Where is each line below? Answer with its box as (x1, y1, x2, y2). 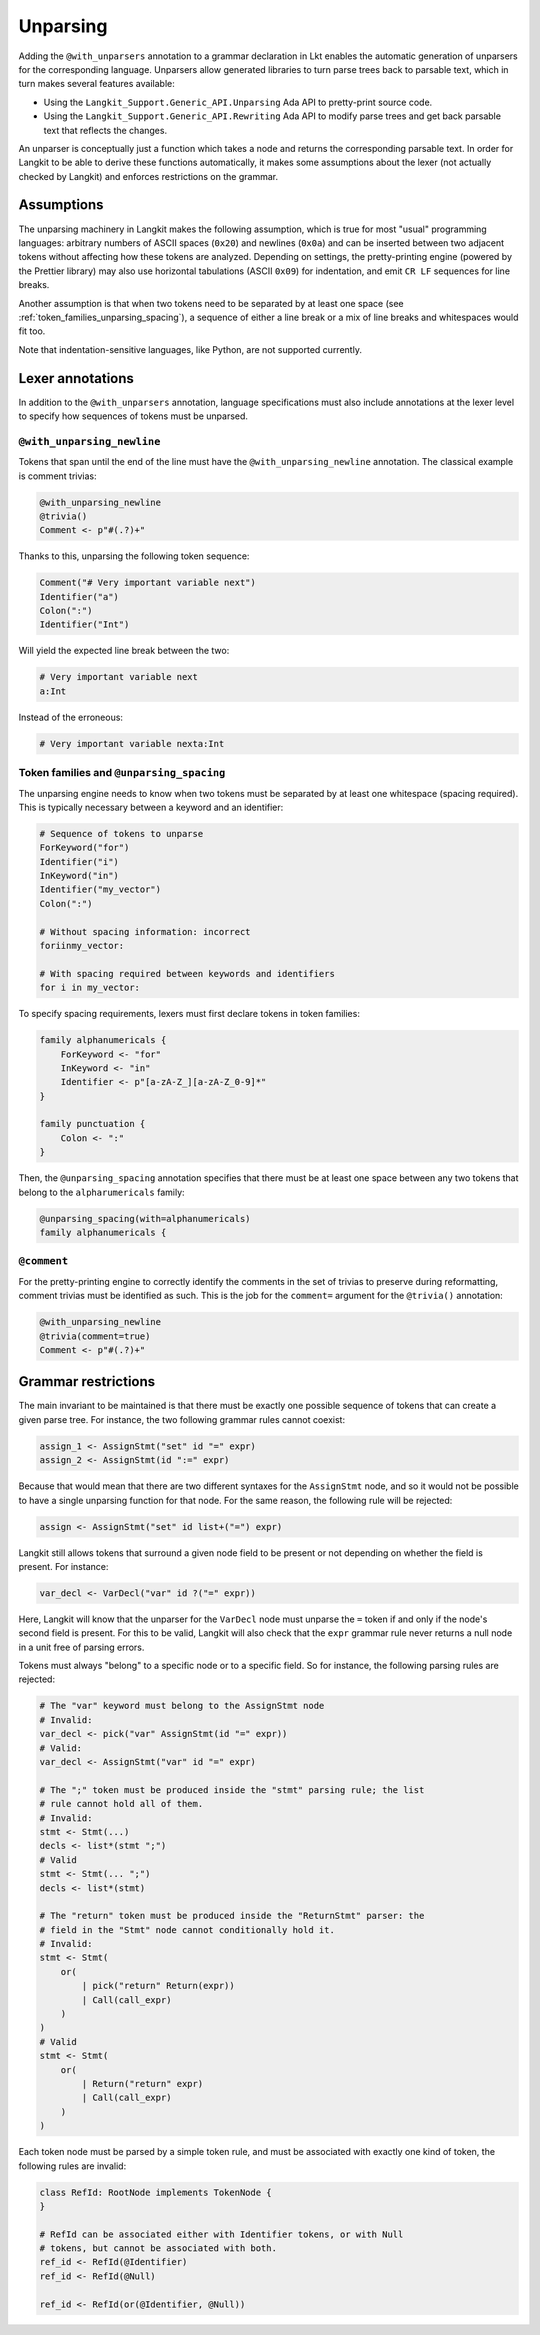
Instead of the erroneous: (18, 711, 124, 723)
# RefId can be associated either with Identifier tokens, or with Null (39, 2228, 404, 2240)
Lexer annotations (18, 370, 135, 387)
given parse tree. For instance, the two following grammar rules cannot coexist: (18, 1413, 345, 1425)
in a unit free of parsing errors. (18, 1641, 145, 1653)
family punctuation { (39, 1118, 146, 1130)
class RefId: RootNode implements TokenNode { (39, 2186, 272, 2198)
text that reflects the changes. (43, 124, 168, 136)
